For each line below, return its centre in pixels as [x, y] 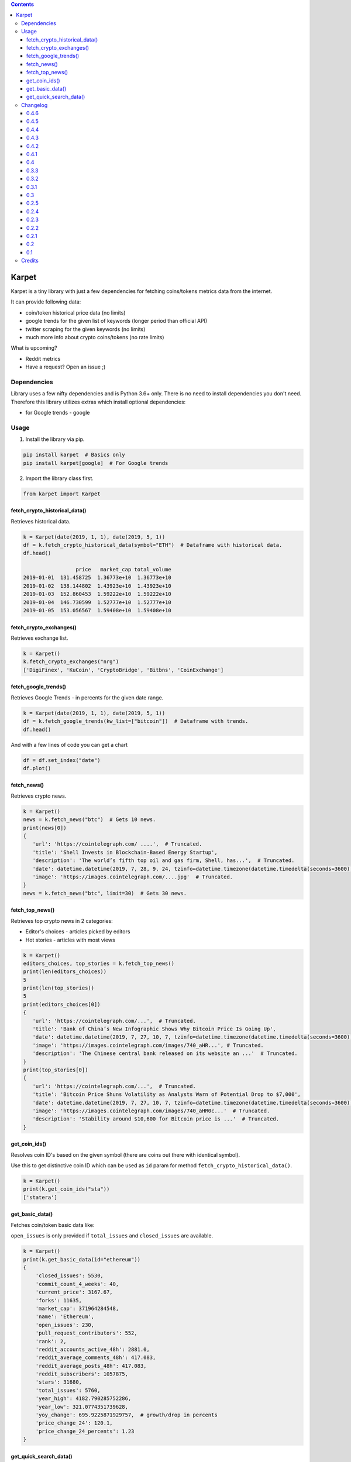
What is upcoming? [34, 348]
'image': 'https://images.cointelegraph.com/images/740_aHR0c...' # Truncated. [151, 1111]
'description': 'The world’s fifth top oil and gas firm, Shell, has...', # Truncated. [164, 861]
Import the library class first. [59, 478]
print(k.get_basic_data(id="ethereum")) [82, 1259]
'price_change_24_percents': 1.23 [85, 1431]
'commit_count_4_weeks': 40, [77, 1284]
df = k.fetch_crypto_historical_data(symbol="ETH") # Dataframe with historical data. [153, 545]
